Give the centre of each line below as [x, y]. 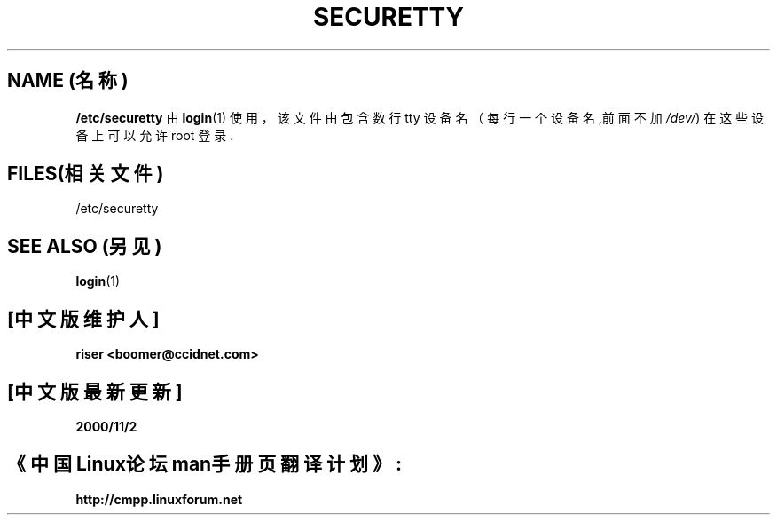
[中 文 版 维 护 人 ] [83, 319]
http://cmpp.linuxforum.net [159, 499]
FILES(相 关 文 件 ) [86, 174]
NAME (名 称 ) [68, 81]
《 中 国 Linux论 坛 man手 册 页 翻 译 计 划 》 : [204, 464]
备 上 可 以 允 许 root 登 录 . [155, 135]
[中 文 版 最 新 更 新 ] [95, 391]
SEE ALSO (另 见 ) [85, 246]
